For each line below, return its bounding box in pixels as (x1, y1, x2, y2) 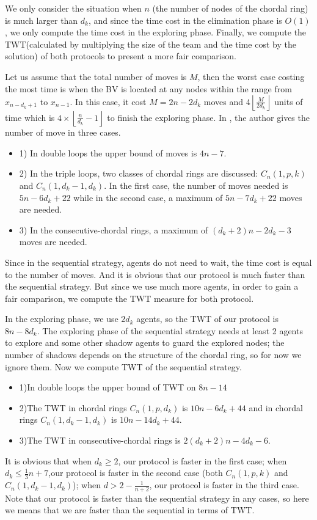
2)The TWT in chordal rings (19, 401, 127, 414)
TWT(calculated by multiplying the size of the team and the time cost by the (5, 37, 296, 50)
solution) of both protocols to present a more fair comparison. (5, 49, 236, 62)
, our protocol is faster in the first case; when (118, 454, 287, 467)
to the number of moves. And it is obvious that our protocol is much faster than (5, 268, 305, 280)
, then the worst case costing (197, 70, 305, 82)
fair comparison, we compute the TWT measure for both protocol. (5, 291, 254, 304)
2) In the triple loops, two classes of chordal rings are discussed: (19, 167, 258, 180)
